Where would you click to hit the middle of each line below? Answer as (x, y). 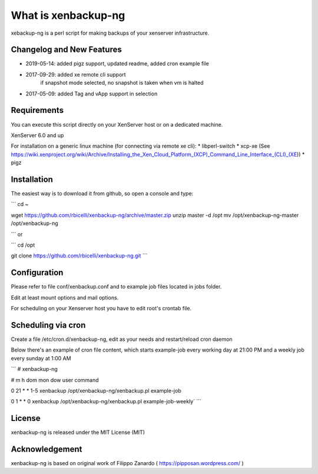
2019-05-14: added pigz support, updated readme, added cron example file (117, 64)
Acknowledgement (47, 449)
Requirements (37, 110)
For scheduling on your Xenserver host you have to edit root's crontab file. (101, 309)
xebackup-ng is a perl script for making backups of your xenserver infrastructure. (110, 33)
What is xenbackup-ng (68, 15)
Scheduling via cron (48, 325)
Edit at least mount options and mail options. (65, 297)
